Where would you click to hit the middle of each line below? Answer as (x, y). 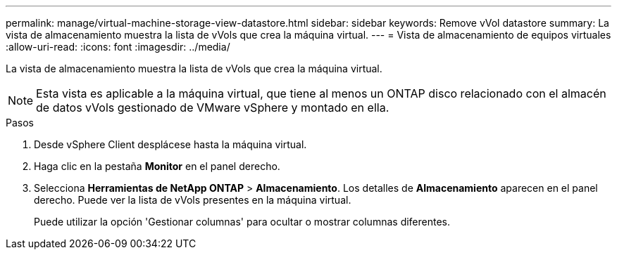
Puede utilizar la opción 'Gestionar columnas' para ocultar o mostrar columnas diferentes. (242, 222)
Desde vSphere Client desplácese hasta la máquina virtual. (170, 144)
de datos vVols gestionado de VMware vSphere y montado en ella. (213, 107)
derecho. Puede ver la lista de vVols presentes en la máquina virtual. (193, 200)
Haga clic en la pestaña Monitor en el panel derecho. (157, 166)
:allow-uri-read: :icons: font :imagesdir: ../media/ (118, 47)
